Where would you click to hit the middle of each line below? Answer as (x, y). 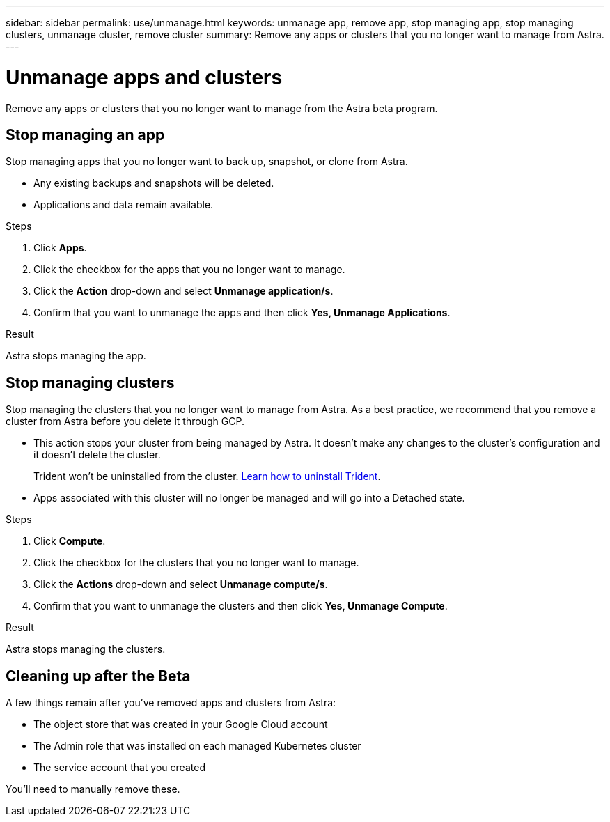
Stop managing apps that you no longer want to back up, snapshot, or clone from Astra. (207, 162)
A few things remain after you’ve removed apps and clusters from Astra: (171, 703)
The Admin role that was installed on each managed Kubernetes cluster (197, 746)
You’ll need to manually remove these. (93, 789)
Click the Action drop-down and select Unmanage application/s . (183, 291)
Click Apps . (60, 248)
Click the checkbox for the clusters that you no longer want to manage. (196, 563)
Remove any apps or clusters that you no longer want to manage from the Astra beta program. (222, 108)
